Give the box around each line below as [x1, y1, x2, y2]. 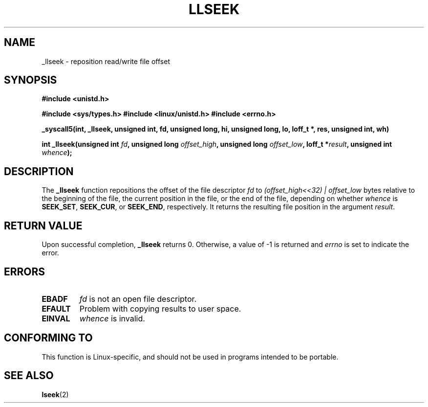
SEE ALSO [4, 369, 54, 382]
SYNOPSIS [4, 74, 57, 87]
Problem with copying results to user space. [79, 303, 241, 314]
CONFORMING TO [4, 332, 93, 344]
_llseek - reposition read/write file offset [42, 57, 170, 66]
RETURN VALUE [4, 219, 83, 232]
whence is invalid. [79, 313, 145, 323]
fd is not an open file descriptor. [79, 294, 197, 304]
